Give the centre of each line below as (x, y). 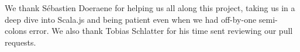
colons (16, 31)
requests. (20, 42)
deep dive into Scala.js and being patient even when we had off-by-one (131, 19)
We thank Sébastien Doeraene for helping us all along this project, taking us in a (150, 8)
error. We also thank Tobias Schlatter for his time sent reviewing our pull (161, 31)
